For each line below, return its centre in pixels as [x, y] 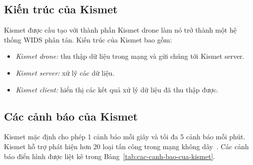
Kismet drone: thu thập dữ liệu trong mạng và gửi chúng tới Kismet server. [130, 56]
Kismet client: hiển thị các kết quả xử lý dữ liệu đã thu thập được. [117, 89]
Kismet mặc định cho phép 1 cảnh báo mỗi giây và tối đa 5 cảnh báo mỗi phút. [125, 137]
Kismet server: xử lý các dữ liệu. [65, 72]
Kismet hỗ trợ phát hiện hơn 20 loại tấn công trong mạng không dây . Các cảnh [126, 146]
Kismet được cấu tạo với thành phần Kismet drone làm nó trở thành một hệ [120, 30]
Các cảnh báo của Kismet [71, 116]
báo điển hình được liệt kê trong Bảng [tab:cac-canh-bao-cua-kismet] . [110, 156]
